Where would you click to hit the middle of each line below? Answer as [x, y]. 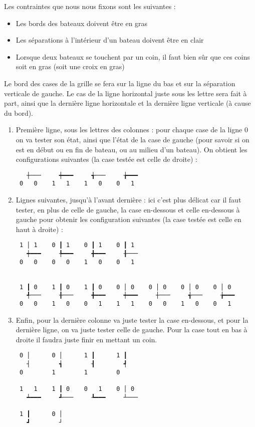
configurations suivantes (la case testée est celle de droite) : [106, 159]
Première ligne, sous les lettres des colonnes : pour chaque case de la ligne [129, 130]
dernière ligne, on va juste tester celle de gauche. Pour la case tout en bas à [132, 330]
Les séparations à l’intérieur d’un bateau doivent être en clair [110, 40]
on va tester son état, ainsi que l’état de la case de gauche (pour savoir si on [133, 139]
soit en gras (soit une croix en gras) [70, 66]
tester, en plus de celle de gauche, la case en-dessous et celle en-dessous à [128, 209]
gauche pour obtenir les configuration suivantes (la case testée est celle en [129, 219]
